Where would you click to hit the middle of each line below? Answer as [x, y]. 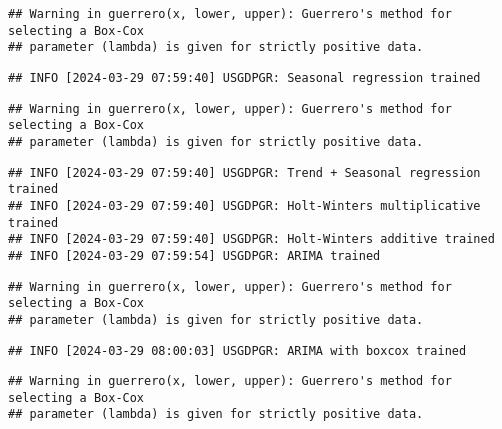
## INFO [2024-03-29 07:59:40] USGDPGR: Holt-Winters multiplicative [244, 205]
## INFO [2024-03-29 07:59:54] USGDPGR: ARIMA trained [194, 255]
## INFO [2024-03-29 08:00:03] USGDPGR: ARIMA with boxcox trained [237, 350]
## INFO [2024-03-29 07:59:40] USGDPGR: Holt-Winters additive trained [251, 239]
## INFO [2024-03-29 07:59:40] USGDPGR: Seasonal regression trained [244, 77]
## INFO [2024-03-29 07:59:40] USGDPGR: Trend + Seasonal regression [244, 172]
